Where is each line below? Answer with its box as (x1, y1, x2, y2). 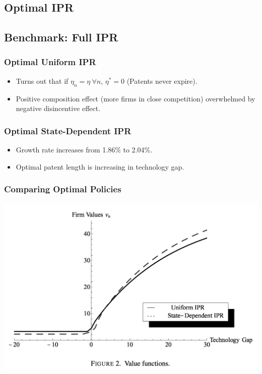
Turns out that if (16, 75, 69, 86)
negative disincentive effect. (16, 103, 101, 114)
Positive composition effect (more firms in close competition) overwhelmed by (16, 93, 255, 103)
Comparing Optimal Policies (4, 183, 121, 195)
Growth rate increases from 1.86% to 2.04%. (16, 144, 153, 154)
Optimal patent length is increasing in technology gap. (16, 161, 184, 172)
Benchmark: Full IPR (4, 29, 118, 45)
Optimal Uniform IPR (4, 56, 96, 68)
